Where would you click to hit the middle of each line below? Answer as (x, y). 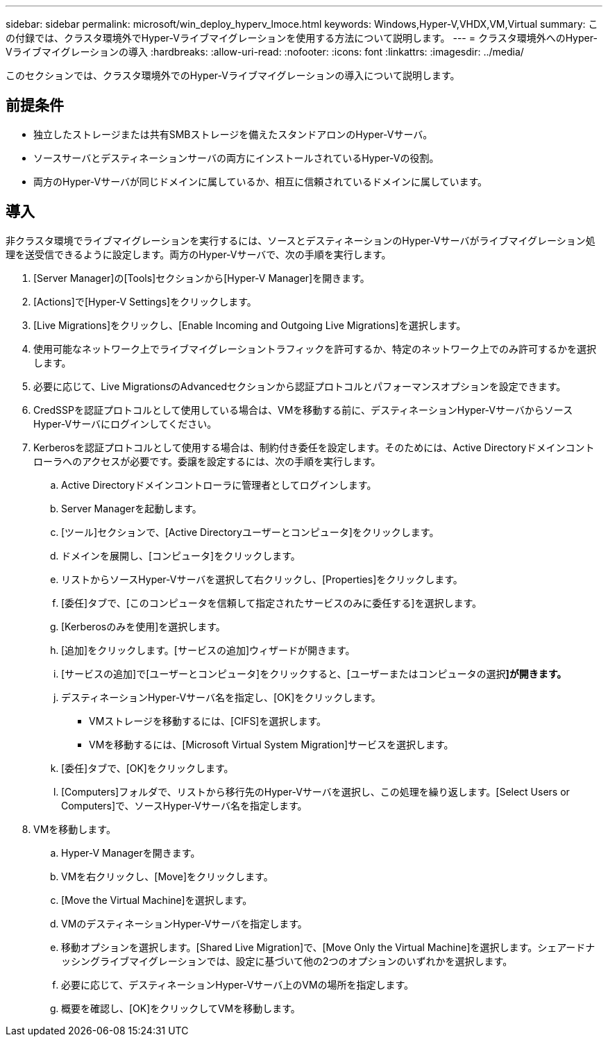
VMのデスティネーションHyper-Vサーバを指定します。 (184, 923)
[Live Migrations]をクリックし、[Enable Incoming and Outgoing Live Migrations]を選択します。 (250, 325)
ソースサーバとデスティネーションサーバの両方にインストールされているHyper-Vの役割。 (236, 158)
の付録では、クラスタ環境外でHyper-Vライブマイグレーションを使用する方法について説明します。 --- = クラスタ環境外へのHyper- (302, 38)
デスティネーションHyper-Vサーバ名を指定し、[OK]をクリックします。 (221, 697)
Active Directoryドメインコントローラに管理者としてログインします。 (219, 485)
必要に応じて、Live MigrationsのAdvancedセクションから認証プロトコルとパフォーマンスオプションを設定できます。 (300, 386)
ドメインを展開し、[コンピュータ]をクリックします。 (181, 555)
